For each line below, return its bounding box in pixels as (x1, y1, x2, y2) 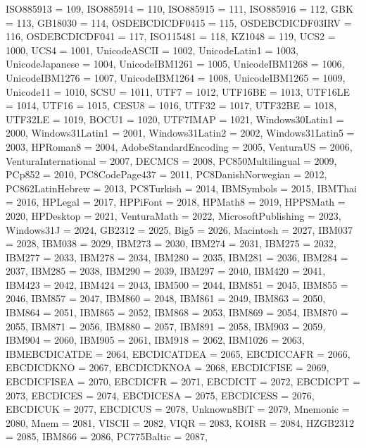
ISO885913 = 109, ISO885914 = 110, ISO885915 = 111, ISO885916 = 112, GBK (6, 1, 353, 15)
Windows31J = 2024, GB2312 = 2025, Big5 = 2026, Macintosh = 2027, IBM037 (6, 222, 353, 237)
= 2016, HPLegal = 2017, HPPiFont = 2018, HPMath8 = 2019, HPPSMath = (6, 194, 346, 209)
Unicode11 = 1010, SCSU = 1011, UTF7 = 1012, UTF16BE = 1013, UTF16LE (6, 84, 351, 99)
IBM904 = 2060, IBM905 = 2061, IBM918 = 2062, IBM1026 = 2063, (6, 332, 305, 347)
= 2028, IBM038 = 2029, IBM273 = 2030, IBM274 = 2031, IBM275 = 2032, (6, 236, 336, 251)
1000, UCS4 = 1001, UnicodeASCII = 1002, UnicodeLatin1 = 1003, (6, 42, 298, 57)
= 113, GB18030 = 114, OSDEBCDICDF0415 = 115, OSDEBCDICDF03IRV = (6, 15, 352, 30)
